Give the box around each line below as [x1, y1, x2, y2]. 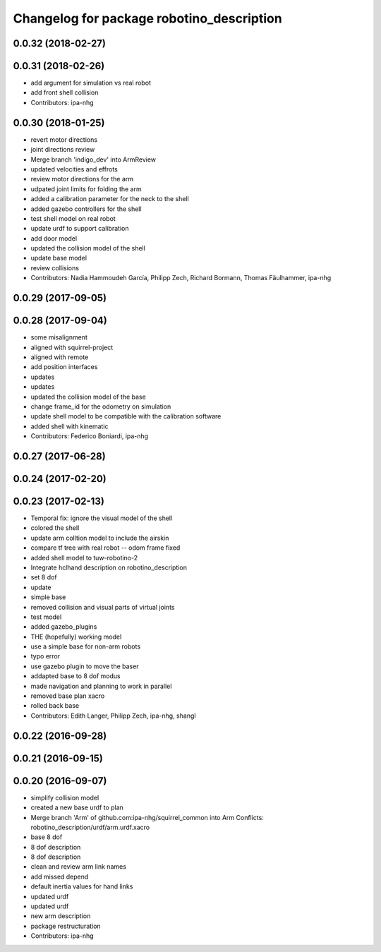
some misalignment [30, 333, 87, 342]
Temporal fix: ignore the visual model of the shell [30, 514, 173, 522]
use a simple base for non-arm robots [30, 642, 141, 651]
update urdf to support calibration [30, 224, 129, 233]
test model [30, 613, 62, 621]
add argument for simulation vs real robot [30, 78, 152, 88]
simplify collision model [30, 793, 99, 802]
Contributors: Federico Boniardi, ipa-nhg [30, 432, 148, 440]
